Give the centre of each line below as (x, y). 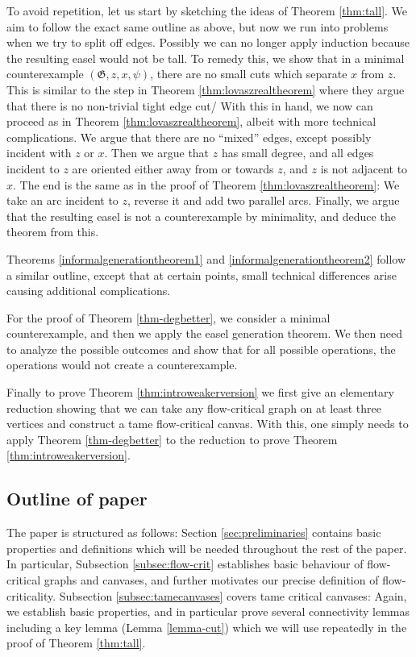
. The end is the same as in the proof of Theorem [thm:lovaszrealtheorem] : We (206, 184)
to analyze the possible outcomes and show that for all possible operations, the (201, 349)
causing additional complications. (89, 291)
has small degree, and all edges (297, 153)
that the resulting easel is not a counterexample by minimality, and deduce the (201, 216)
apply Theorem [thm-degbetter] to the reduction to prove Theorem (172, 439)
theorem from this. (53, 232)
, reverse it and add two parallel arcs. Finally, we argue (264, 200)
